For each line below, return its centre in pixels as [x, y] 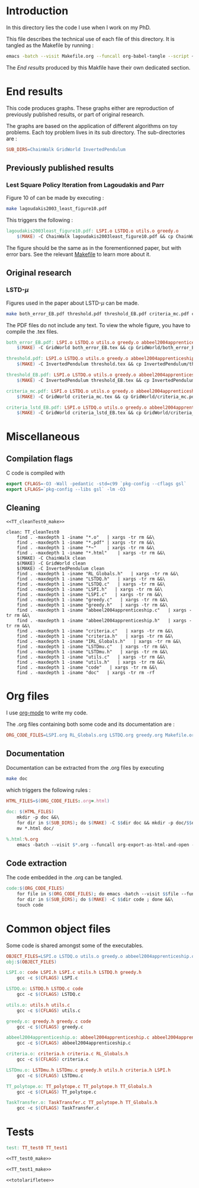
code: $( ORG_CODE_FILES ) [36, 888]
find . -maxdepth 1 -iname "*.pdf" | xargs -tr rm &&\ [86, 543]
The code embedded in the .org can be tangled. [65, 877]
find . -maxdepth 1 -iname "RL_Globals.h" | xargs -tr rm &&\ [98, 573]
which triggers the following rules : [48, 790]
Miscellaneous [43, 437]
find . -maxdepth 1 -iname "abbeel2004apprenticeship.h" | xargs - [105, 620]
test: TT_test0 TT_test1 [37, 1148]
